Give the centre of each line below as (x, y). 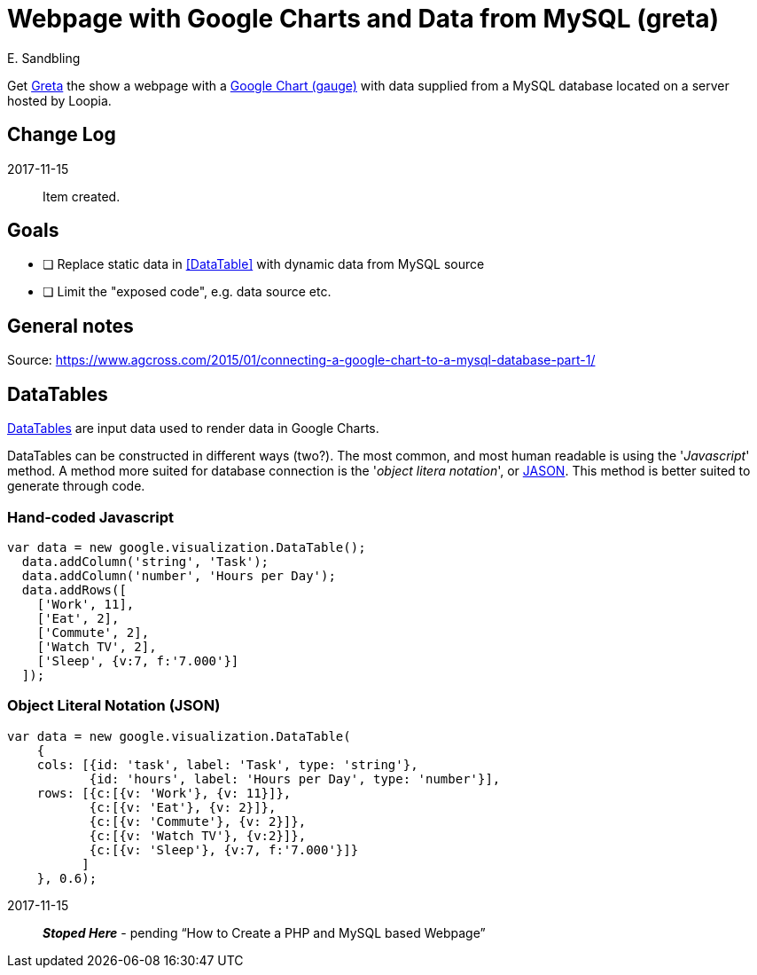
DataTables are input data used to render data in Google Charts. (193, 429)
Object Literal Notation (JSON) (114, 706)
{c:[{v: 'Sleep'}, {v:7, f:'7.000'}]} (224, 849)
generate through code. (76, 486)
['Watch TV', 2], (97, 646)
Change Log (62, 135)
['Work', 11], (86, 604)
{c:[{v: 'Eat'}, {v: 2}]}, (183, 807)
